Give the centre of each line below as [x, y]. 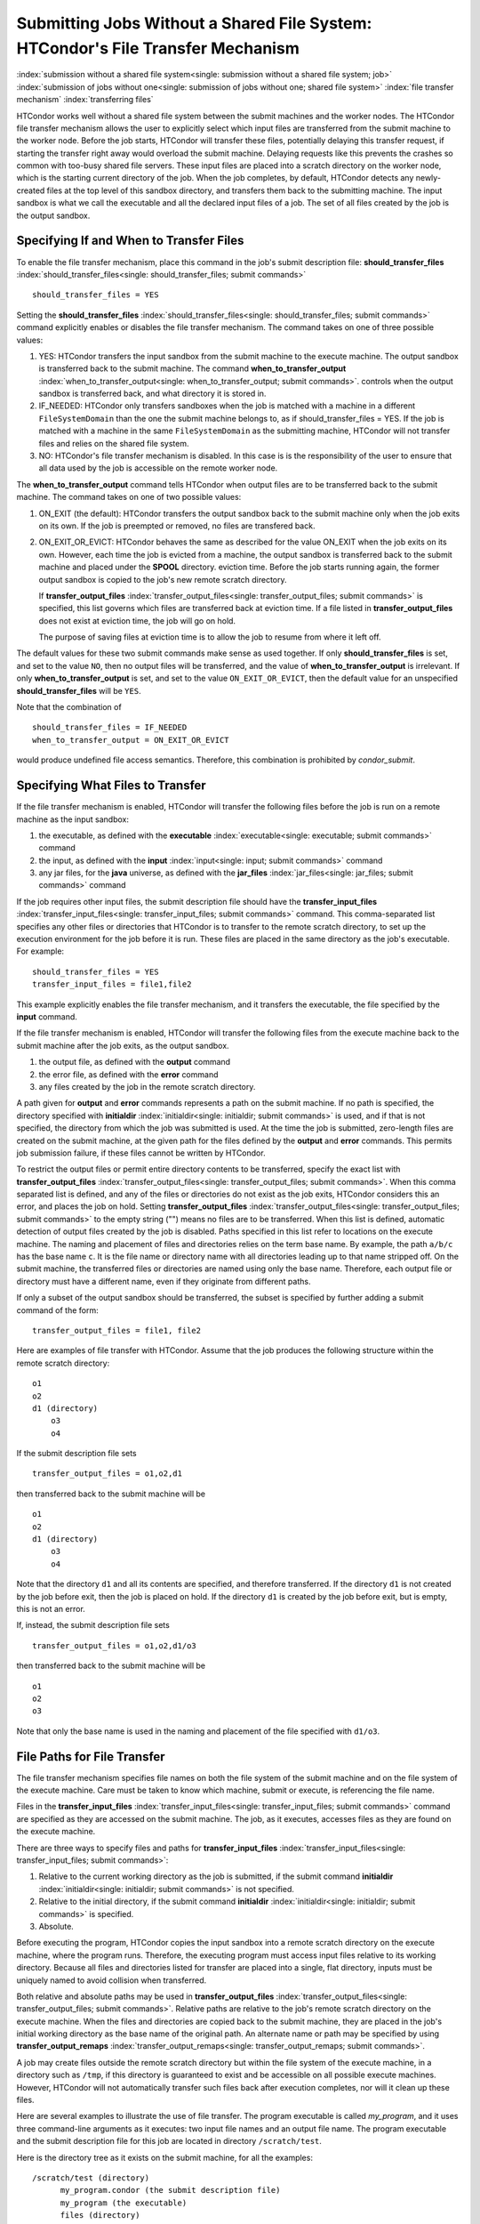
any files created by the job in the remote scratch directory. [147, 1086]
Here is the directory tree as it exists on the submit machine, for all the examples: [164, 2157]
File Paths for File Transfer [91, 1757]
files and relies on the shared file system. [114, 443]
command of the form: [57, 1310]
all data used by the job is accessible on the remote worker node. [158, 468]
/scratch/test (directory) [91, 2178]
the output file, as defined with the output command [135, 1062]
